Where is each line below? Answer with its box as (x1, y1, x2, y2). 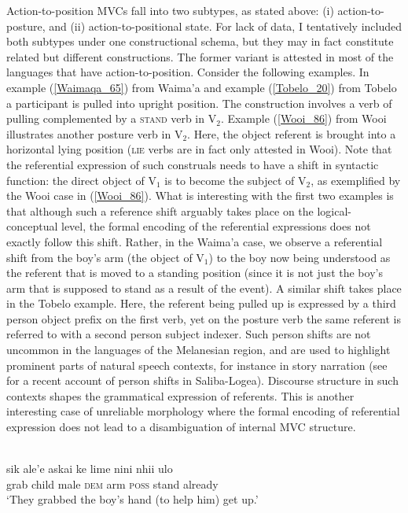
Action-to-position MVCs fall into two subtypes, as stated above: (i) (6, 2, 334, 18)
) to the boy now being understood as (208, 249, 391, 265)
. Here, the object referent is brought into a (187, 125, 396, 142)
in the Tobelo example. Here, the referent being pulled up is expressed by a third (6, 295, 396, 312)
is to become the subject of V (164, 172, 307, 188)
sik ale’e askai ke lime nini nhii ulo (6, 460, 173, 477)
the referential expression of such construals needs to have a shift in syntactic (6, 156, 379, 172)
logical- (317, 202, 352, 219)
